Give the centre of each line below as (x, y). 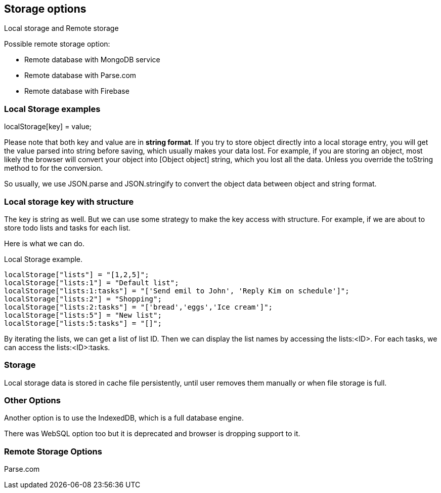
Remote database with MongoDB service (92, 60)
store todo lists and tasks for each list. (68, 227)
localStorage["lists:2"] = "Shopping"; (83, 299)
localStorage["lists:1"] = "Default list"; (92, 282)
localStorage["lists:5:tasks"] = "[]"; (83, 323)
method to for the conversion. (54, 168)
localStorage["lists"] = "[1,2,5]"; (77, 274)
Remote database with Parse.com (80, 75)
